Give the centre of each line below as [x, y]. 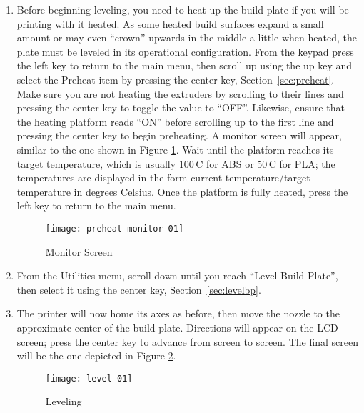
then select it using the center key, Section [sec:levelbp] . [139, 289]
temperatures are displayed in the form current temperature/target [163, 178]
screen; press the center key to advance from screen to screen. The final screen [187, 341]
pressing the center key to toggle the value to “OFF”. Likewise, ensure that [181, 108]
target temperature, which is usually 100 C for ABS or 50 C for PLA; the [176, 163]
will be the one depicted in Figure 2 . [96, 355]
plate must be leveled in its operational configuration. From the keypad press [185, 51]
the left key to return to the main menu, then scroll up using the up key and [184, 65]
